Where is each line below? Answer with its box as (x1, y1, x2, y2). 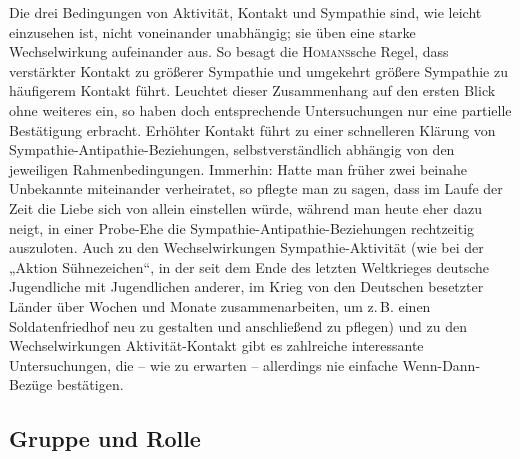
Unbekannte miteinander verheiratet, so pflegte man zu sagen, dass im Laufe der (9, 178, 503, 199)
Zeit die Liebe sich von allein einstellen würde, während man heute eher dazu (9, 197, 482, 218)
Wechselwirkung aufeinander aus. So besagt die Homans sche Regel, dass (9, 41, 449, 62)
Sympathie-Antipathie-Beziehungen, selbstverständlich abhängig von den (9, 139, 455, 160)
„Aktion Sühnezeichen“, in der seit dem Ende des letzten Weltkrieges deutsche (9, 256, 490, 277)
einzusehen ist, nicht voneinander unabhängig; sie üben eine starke (9, 21, 416, 42)
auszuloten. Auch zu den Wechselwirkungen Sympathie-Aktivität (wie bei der (9, 237, 484, 258)
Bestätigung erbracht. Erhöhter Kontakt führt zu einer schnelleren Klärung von (9, 119, 496, 140)
